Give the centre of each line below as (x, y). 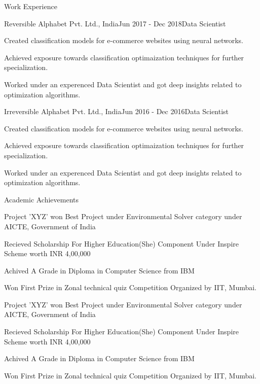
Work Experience (31, 6)
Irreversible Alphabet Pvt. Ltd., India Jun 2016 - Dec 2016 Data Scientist (117, 111)
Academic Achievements (42, 199)
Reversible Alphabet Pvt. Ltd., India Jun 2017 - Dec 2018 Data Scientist (115, 23)
